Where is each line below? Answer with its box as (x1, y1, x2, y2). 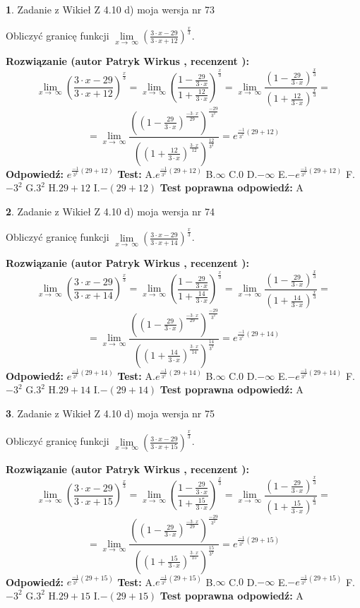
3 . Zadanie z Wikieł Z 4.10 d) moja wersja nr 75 (6, 405, 215, 420)
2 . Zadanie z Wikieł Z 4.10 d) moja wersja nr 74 (6, 203, 215, 218)
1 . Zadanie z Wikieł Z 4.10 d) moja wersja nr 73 (6, 2, 215, 16)
